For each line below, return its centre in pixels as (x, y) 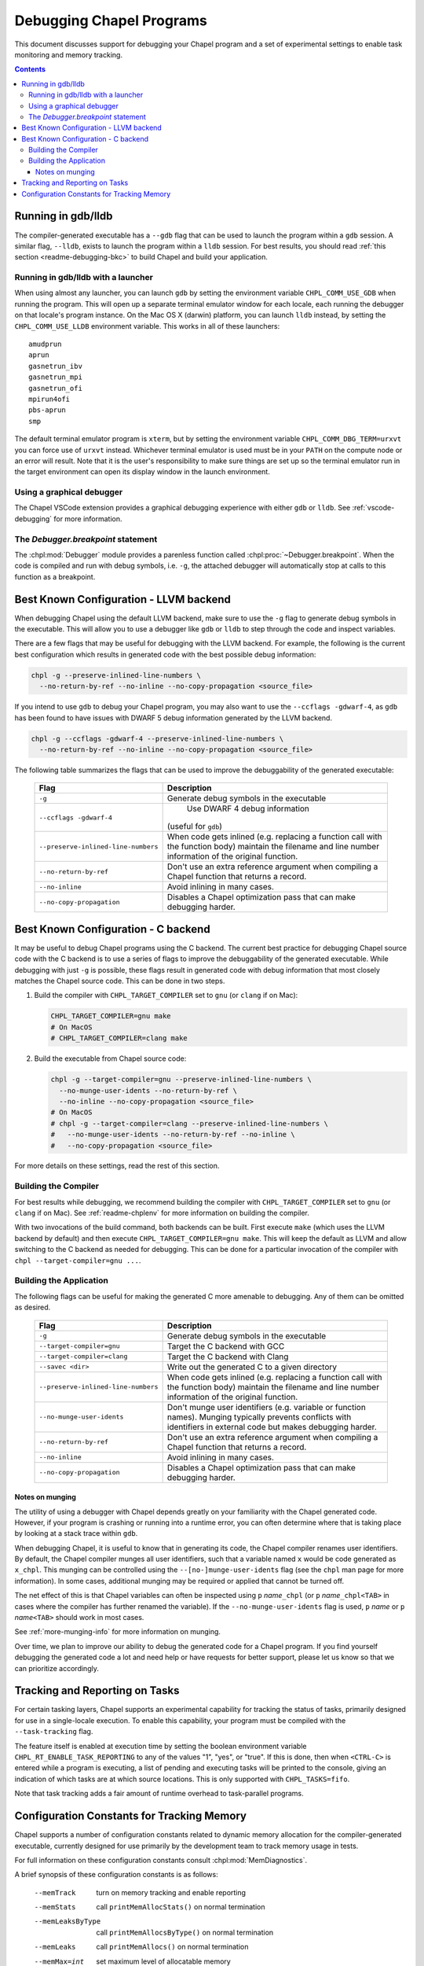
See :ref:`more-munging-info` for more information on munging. (118, 1632)
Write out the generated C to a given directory (252, 1367)
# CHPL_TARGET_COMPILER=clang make (119, 1038)
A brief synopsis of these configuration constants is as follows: (117, 1875)
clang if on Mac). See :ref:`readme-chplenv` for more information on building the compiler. (162, 1213)
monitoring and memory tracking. (69, 54)
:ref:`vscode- (373, 508)
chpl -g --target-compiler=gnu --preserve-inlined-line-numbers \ (181, 1080)
